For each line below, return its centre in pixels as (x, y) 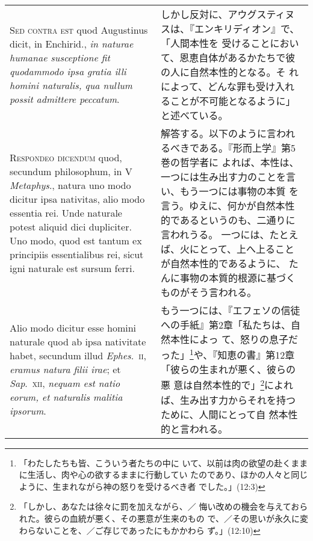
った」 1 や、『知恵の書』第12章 (228, 354)
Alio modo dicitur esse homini (73, 327)
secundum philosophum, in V (71, 171)
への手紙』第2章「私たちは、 (226, 325)
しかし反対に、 (194, 14)
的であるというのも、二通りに (228, 220)
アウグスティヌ (261, 14)
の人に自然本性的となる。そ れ (230, 72)
